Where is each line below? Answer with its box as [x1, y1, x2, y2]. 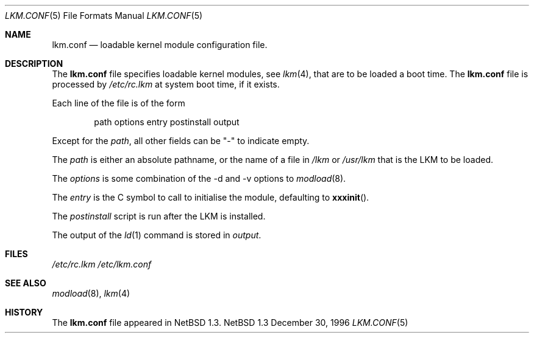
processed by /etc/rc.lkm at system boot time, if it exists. [52, 79, 280, 89]
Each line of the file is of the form [52, 98, 185, 108]
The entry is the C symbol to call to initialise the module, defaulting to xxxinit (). [52, 192, 369, 202]
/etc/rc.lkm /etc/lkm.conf [52, 259, 152, 269]
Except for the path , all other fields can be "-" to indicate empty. [52, 136, 310, 146]
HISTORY [5, 307, 43, 317]
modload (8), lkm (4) [52, 288, 130, 298]
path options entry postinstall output [94, 117, 240, 127]
